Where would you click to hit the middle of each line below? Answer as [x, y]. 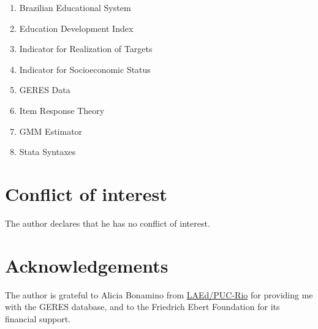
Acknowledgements [87, 265]
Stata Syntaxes [47, 152]
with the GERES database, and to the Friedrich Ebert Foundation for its [142, 307]
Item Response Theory [62, 110]
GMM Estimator [51, 131]
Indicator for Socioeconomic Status [85, 69]
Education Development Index [76, 28]
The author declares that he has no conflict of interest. [108, 223]
